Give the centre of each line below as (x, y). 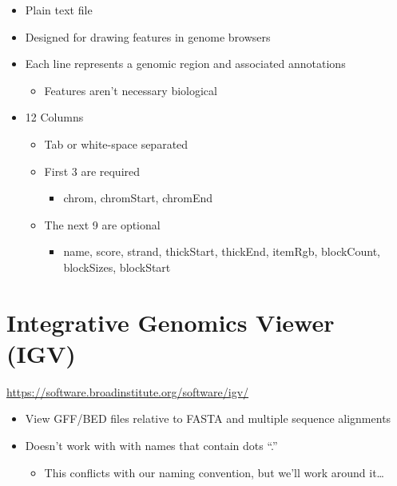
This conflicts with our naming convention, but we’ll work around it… (214, 472)
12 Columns (54, 117)
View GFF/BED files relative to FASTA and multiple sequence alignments (208, 418)
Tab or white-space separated (116, 143)
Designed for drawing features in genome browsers (148, 36)
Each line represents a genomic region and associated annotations (185, 64)
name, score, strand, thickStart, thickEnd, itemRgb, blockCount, (222, 251)
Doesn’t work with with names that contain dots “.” (151, 446)
